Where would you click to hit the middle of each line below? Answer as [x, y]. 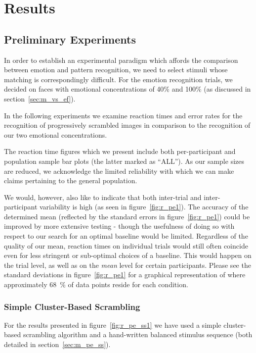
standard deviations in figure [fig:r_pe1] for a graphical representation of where [125, 275]
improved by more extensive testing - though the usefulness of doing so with [119, 226]
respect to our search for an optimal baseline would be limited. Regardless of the [126, 236]
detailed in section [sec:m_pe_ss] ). [57, 344]
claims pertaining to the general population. [71, 180]
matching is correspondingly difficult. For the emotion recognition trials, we [118, 79]
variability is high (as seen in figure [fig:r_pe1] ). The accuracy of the [144, 207]
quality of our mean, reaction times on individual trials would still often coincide [126, 245]
